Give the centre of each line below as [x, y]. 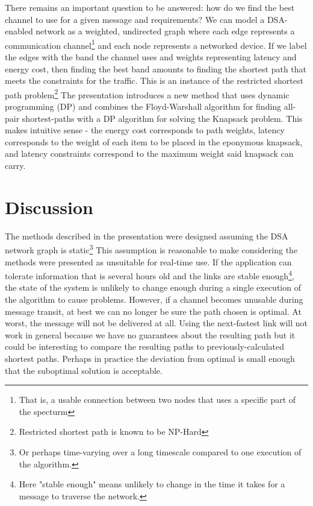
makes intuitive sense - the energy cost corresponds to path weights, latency [145, 130]
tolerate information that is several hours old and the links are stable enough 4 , [150, 275]
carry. [15, 166]
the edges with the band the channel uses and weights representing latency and [151, 57]
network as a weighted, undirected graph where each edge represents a [165, 31]
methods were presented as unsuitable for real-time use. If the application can [148, 261]
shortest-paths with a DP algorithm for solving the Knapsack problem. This [162, 118]
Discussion [49, 207]
